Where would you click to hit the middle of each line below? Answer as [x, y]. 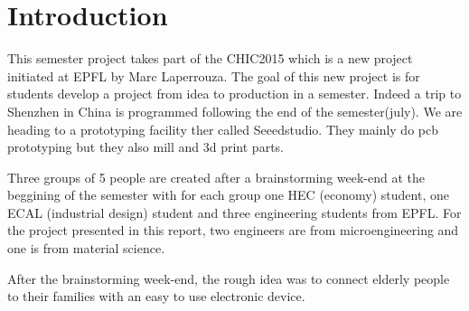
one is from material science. [86, 248]
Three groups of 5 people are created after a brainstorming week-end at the [216, 177]
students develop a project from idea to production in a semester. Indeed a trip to [234, 94]
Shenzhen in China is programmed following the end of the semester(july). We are [235, 111]
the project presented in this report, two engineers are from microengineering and [233, 230]
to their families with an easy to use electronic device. [156, 296]
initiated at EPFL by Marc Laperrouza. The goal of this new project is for [214, 75]
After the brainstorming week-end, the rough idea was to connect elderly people [229, 278]
